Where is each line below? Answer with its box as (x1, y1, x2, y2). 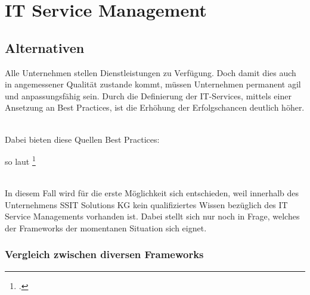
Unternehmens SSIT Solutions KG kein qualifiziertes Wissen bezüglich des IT (5, 198, 288, 211)
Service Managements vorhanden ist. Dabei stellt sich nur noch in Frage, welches (5, 210, 300, 222)
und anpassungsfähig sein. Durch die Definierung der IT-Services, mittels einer (5, 89, 292, 102)
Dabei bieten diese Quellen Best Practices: (5, 133, 160, 145)
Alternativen (5, 38, 85, 57)
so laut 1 (5, 153, 36, 167)
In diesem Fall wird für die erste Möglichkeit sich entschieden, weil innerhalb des (5, 186, 299, 199)
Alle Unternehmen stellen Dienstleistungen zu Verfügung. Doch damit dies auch (5, 66, 296, 79)
